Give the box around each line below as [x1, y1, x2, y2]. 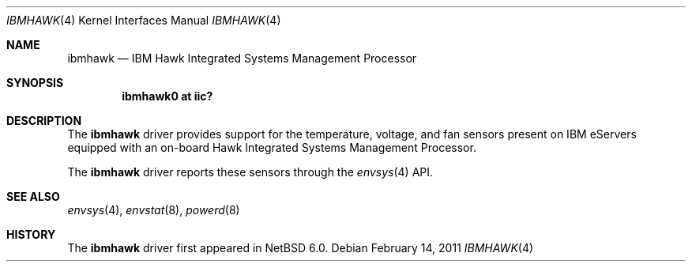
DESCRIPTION [6, 114, 82, 127]
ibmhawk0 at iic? [122, 89, 213, 103]
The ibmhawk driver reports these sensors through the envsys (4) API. [67, 165, 434, 179]
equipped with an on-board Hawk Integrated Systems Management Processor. [67, 141, 476, 154]
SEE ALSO [6, 190, 60, 203]
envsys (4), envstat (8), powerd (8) [67, 203, 240, 217]
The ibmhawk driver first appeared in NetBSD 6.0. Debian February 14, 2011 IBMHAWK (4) [67, 241, 534, 255]
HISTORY [6, 228, 56, 241]
